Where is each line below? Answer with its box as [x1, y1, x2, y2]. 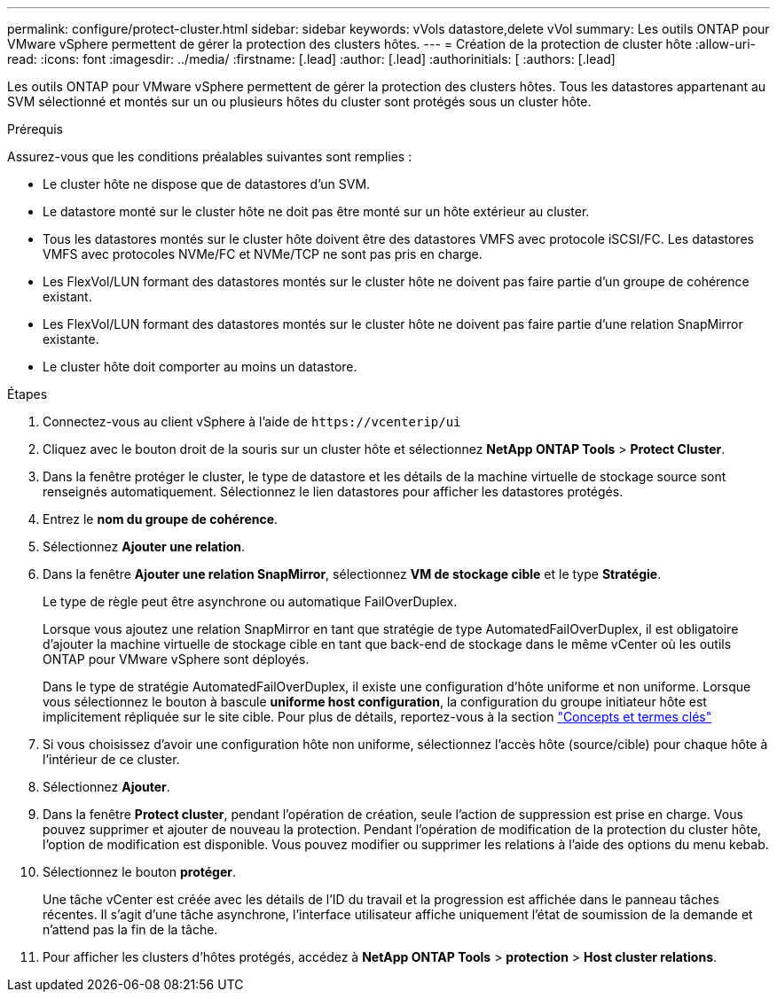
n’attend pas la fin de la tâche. [43, 922, 218, 937]
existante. [43, 332, 99, 347]
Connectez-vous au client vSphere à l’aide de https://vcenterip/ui [43, 414, 461, 429]
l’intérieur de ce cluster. [43, 752, 180, 767]
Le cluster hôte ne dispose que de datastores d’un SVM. [43, 176, 371, 191]
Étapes [7, 386, 48, 402]
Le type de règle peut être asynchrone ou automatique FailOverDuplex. [43, 594, 458, 609]
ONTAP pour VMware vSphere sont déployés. [43, 652, 310, 667]
